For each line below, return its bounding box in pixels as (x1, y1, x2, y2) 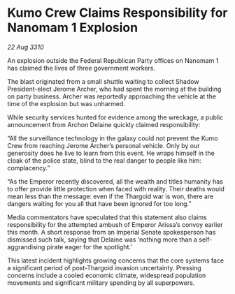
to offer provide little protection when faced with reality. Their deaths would (7, 184, 225, 193)
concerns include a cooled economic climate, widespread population (7, 271, 206, 279)
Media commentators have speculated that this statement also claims (7, 213, 208, 221)
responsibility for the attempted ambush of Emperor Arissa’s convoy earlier (7, 220, 224, 228)
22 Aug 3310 (7, 43, 44, 51)
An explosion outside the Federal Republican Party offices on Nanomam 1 (7, 56, 219, 64)
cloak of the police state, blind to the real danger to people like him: (7, 156, 201, 165)
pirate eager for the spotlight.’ (46, 242, 133, 251)
